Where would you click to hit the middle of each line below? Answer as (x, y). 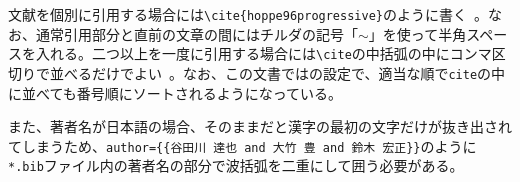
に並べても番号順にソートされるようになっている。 (175, 92)
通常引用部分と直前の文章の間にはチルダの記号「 (196, 33)
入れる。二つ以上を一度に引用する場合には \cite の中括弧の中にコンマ (263, 53)
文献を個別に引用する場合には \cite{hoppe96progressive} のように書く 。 (248, 14)
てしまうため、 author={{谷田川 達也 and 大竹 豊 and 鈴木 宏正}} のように (242, 145)
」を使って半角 (417, 33)
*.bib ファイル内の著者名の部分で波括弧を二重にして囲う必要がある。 (236, 165)
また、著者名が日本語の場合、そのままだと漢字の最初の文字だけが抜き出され (260, 126)
